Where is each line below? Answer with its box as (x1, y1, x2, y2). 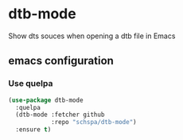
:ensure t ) (15, 126, 52, 134)
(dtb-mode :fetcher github (15, 111, 105, 119)
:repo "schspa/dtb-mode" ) (50, 119, 137, 126)
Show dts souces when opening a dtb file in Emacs (8, 31, 176, 41)
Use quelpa (8, 78, 53, 89)
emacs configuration (8, 54, 114, 68)
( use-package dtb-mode (8, 96, 84, 104)
